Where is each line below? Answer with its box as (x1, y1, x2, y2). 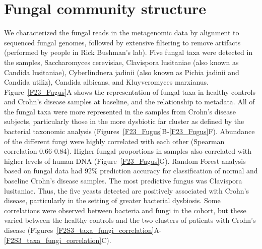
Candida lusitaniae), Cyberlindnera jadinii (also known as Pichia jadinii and (4, 67, 239, 77)
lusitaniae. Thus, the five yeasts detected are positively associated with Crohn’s (4, 185, 249, 196)
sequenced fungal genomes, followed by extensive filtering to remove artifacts (4, 37, 241, 47)
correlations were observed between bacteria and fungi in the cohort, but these (4, 205, 246, 215)
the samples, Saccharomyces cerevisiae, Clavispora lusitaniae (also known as (4, 56, 239, 67)
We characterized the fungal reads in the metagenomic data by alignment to (4, 27, 239, 38)
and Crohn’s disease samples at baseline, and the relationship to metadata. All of (4, 96, 255, 107)
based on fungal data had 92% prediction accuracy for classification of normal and (4, 165, 258, 176)
